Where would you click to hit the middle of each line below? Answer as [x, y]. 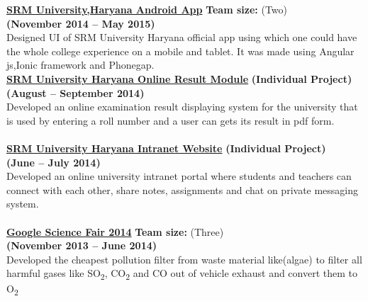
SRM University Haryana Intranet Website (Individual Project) [166, 148]
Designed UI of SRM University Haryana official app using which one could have [182, 37]
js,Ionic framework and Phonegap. [80, 65]
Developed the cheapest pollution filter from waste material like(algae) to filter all [184, 259]
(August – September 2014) [76, 92]
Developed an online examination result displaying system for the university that [182, 107]
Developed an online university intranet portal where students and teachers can [179, 176]
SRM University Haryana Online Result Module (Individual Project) [179, 78]
